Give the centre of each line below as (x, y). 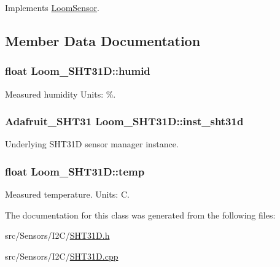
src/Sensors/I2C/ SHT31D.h (57, 235)
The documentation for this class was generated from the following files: (140, 215)
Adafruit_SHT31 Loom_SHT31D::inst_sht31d (124, 121)
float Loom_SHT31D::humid (78, 71)
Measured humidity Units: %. (60, 94)
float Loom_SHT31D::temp (75, 171)
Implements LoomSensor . (52, 7)
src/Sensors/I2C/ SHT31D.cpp (62, 256)
